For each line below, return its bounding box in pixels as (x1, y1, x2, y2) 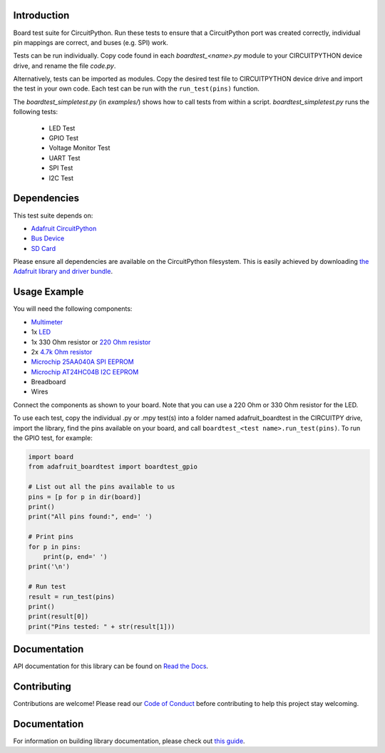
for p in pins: (28, 543, 81, 550)
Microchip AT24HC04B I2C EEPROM (31, 367, 139, 376)
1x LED (31, 328, 51, 337)
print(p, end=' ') (43, 553, 108, 560)
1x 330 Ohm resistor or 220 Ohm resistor (31, 337, 151, 346)
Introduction (13, 9, 70, 21)
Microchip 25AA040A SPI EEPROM (31, 357, 135, 367)
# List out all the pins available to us (28, 483, 175, 491)
